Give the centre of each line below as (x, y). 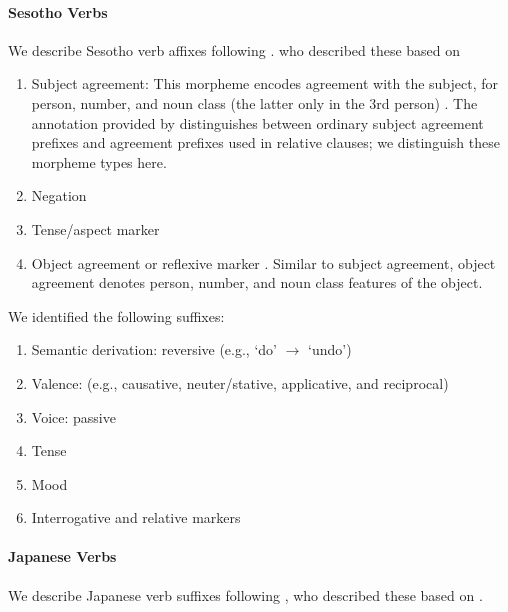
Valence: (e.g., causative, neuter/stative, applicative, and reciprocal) (240, 382)
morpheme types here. (99, 161)
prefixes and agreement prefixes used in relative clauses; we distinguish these (265, 142)
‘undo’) (330, 349)
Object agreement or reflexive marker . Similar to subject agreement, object (263, 262)
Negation (59, 195)
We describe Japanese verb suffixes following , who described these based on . (245, 594)
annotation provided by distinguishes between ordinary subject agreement (257, 122)
